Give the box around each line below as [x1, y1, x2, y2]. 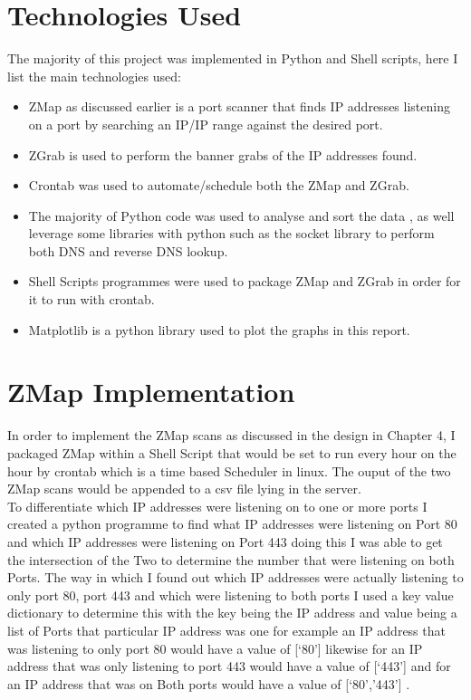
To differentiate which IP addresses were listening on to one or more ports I [7, 496, 428, 515]
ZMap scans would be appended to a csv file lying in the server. [7, 479, 361, 498]
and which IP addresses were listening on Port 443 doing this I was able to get [7, 532, 443, 551]
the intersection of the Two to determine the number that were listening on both [7, 550, 455, 569]
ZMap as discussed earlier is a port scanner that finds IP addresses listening [28, 97, 450, 116]
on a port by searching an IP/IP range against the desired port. [28, 114, 383, 133]
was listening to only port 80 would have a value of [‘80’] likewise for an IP [7, 638, 423, 657]
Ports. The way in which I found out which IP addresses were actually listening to [7, 568, 464, 587]
